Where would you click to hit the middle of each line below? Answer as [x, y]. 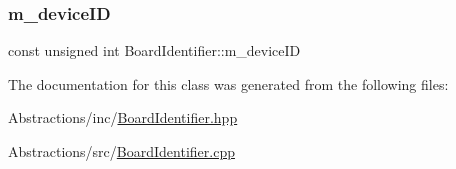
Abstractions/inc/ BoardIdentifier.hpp [123, 117]
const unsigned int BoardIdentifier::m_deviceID [154, 50]
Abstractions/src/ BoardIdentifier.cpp [121, 151]
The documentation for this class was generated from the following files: [228, 83]
